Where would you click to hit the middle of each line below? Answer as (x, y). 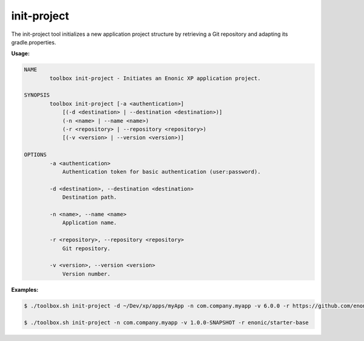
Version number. (86, 274)
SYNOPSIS (37, 95)
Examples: (25, 289)
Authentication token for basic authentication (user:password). (161, 172)
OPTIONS (35, 155)
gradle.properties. (34, 42)
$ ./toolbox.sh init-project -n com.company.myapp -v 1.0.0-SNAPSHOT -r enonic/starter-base (166, 323)
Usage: (21, 53)
